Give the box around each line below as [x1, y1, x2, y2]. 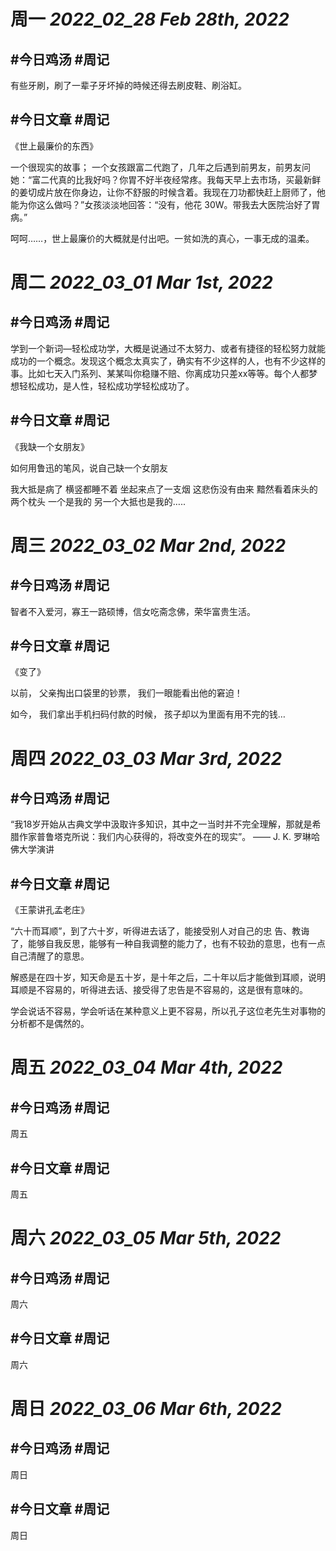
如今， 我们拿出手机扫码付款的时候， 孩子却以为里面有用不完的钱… [10, 708, 286, 720]
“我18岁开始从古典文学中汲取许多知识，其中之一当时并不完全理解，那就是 [10, 818, 313, 830]
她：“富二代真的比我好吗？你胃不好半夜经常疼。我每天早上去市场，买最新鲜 [10, 173, 322, 185]
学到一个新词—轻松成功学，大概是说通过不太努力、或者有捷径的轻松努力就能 [10, 342, 326, 354]
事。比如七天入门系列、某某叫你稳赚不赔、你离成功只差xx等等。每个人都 [10, 367, 310, 379]
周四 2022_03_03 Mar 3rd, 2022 [10, 747, 283, 770]
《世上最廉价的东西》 [10, 140, 98, 152]
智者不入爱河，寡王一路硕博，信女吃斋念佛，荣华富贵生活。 [10, 605, 256, 617]
